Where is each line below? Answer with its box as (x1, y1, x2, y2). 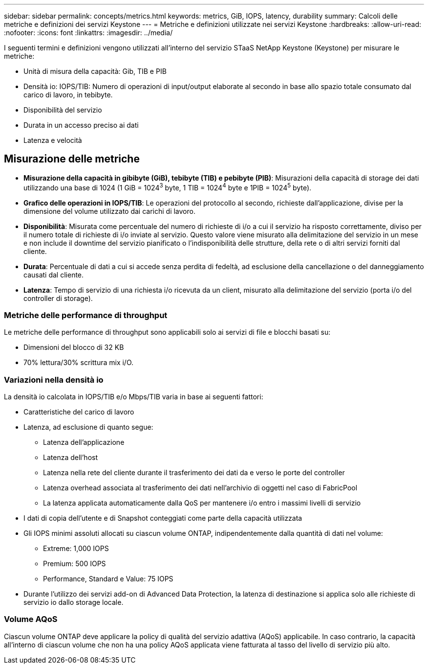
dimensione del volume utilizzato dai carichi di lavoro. (23, 207, 195, 215)
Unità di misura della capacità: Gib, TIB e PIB (23, 67, 167, 75)
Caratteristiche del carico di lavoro (23, 408, 134, 416)
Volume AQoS (4, 614, 58, 624)
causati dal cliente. (23, 270, 84, 279)
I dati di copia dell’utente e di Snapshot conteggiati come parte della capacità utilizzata (23, 514, 302, 522)
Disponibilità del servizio (23, 106, 102, 114)
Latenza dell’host (43, 453, 98, 461)
